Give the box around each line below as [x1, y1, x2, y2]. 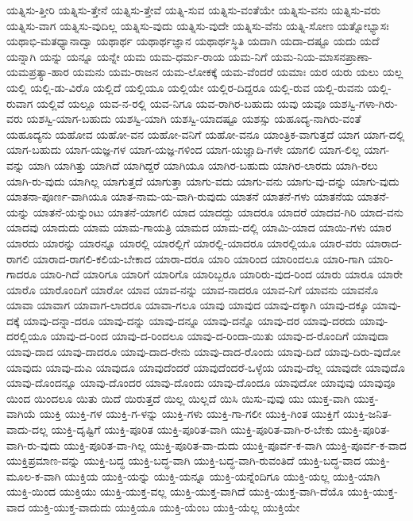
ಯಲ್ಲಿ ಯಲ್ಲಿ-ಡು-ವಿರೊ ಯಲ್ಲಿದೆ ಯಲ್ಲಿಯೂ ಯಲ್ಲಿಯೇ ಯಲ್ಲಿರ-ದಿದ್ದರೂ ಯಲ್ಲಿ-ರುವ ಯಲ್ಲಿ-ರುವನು [6, 79, 365, 95]
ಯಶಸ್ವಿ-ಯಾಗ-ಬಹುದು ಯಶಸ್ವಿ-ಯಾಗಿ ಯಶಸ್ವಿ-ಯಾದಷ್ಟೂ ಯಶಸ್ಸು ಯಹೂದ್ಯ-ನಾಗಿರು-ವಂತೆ [26, 110, 361, 127]
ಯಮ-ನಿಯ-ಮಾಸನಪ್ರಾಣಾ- [271, 48, 372, 64]
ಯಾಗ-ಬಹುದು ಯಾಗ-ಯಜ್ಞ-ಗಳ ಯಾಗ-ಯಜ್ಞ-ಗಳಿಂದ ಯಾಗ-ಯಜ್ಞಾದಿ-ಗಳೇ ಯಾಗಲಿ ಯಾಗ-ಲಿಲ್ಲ [6, 141, 361, 158]
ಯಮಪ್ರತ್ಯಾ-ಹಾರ [6, 63, 69, 80]
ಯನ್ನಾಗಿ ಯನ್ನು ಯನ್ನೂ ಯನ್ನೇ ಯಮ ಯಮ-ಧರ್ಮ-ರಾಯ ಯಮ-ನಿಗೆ [6, 48, 268, 64]
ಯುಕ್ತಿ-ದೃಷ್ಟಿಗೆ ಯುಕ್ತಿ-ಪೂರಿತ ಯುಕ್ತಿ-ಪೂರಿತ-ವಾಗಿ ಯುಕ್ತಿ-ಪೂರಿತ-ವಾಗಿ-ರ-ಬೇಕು [51, 421, 334, 438]
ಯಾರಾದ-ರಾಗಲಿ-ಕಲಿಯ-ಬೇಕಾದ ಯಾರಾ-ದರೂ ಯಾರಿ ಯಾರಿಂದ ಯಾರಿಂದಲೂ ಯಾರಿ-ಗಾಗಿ [33, 250, 365, 266]
